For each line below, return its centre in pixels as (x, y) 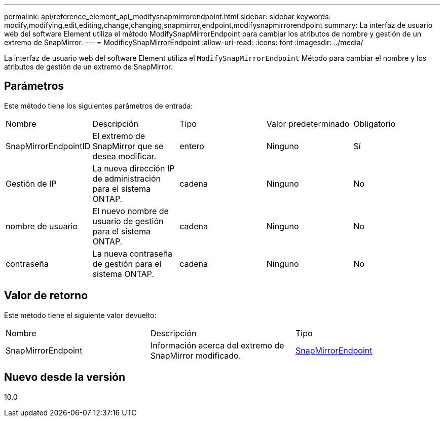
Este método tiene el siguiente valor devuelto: (80, 315)
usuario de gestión (128, 221)
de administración (126, 178)
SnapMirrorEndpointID (48, 146)
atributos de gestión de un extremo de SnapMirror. (88, 67)
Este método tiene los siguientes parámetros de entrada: (99, 106)
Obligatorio (375, 124)
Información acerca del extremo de (217, 345)
